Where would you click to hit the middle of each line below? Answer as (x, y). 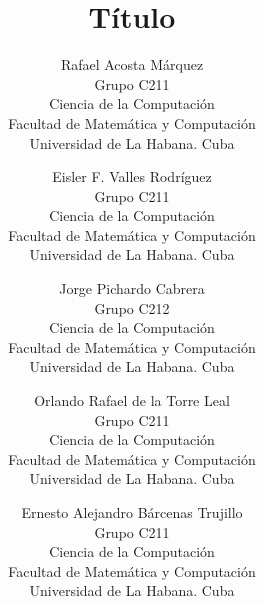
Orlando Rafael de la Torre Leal (132, 400)
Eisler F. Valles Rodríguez (132, 176)
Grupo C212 (132, 307)
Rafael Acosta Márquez (132, 64)
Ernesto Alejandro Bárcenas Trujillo (132, 512)
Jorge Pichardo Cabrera (132, 288)
